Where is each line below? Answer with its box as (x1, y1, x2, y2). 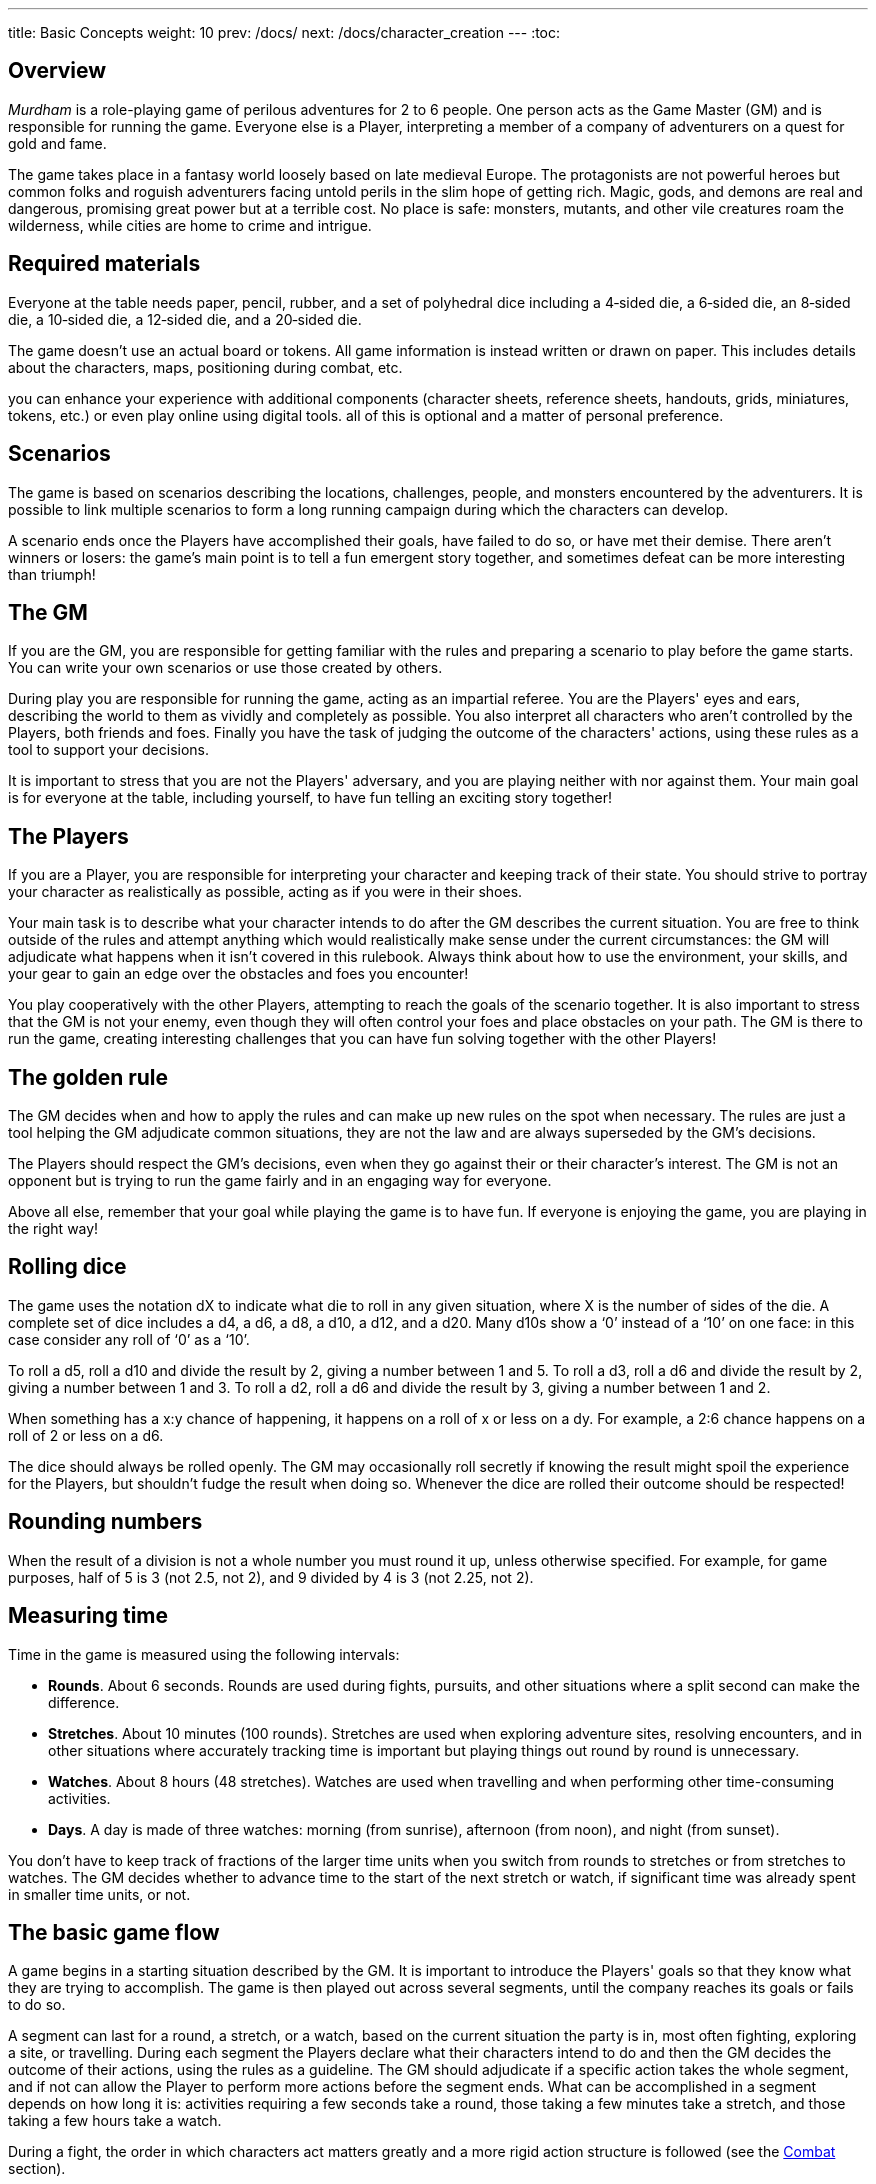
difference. (48, 1693, 120, 1711)
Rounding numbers (8, 1509, 203, 1535)
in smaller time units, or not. (8, 1885, 191, 1903)
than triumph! (8, 565, 96, 583)
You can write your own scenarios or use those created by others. (8, 659, 443, 677)
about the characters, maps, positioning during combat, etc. (8, 358, 403, 376)
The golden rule (8, 1064, 169, 1090)
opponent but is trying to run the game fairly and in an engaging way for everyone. (8, 1172, 552, 1190)
